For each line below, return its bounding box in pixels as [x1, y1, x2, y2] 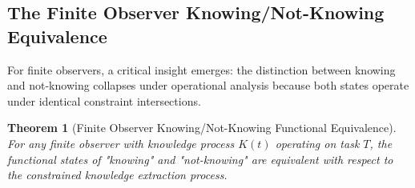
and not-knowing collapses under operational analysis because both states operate [7, 77, 409, 94]
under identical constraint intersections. [7, 92, 201, 109]
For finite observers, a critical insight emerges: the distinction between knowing [7, 61, 396, 78]
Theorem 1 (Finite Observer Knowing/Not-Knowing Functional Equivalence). [7, 119, 397, 136]
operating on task [275, 134, 360, 151]
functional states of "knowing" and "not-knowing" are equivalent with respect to [7, 150, 393, 167]
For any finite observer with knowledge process [7, 134, 235, 151]
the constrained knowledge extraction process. [7, 166, 228, 183]
